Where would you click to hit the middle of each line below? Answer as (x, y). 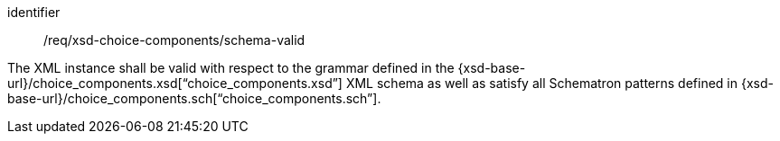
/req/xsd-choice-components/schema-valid (174, 40)
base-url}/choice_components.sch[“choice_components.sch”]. (194, 98)
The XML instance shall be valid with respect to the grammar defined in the (231, 68)
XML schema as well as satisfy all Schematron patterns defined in (542, 83)
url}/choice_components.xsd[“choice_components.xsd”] (175, 83)
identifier (34, 12)
